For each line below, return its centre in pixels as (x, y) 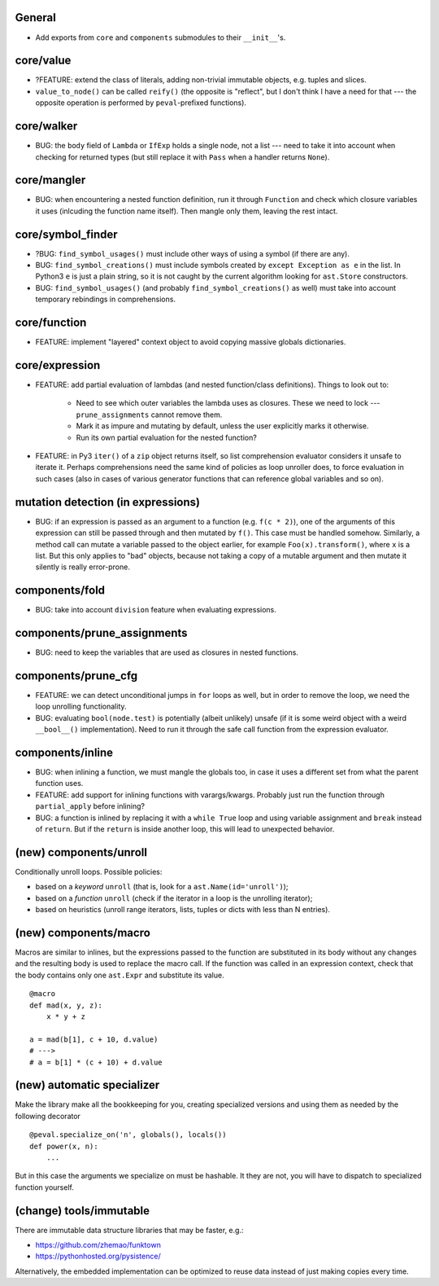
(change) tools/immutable (83, 1211)
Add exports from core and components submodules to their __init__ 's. (161, 37)
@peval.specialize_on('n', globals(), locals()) (128, 1135)
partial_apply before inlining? (90, 806)
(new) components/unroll (81, 852)
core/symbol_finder (66, 234)
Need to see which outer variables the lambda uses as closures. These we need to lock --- (228, 403)
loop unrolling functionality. (81, 707)
